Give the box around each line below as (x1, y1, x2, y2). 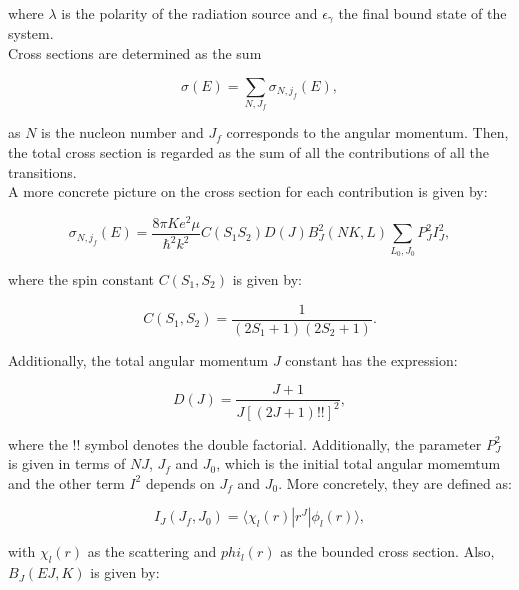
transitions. (8, 161, 77, 182)
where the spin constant (8, 269, 155, 290)
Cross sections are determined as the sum (8, 43, 262, 64)
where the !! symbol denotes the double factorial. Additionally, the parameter (8, 433, 482, 454)
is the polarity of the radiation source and (61, 3, 318, 23)
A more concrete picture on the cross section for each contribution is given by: (8, 181, 488, 202)
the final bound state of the (338, 3, 507, 23)
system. (8, 23, 54, 44)
